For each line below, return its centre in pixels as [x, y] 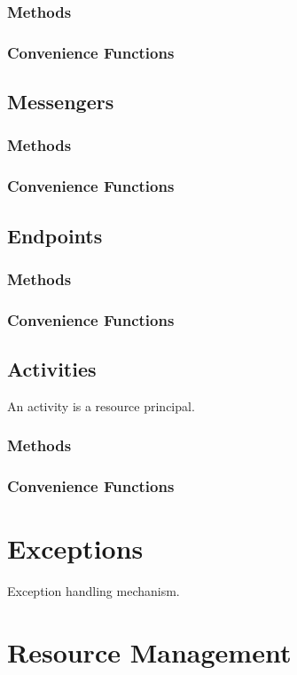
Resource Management [149, 652]
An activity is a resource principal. [101, 405]
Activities [52, 369]
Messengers [61, 102]
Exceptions [75, 548]
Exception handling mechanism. [94, 591]
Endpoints [55, 235]
